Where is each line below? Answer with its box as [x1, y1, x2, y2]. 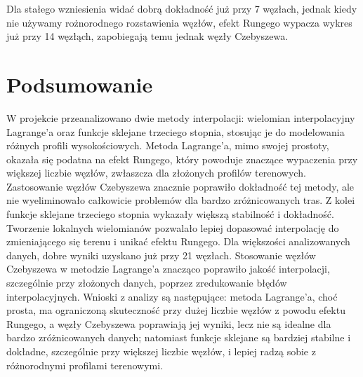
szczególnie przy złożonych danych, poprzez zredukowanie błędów [6, 275, 287, 290]
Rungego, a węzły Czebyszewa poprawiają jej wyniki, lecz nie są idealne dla [6, 316, 331, 331]
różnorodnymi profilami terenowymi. [6, 357, 164, 372]
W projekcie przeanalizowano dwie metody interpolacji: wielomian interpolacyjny [6, 110, 355, 125]
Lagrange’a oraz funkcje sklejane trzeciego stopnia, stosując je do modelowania [6, 124, 345, 139]
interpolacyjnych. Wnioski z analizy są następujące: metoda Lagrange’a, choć [6, 289, 338, 303]
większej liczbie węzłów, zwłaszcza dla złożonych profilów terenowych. [6, 165, 306, 180]
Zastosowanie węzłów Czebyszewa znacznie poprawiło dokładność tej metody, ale [6, 179, 355, 193]
